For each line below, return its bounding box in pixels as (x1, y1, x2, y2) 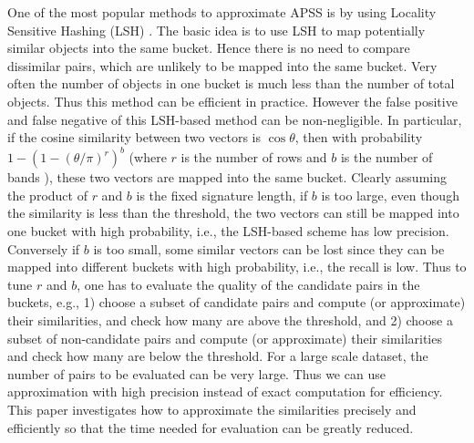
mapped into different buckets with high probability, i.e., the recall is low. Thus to (7, 257, 467, 276)
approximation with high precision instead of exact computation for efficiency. (7, 382, 443, 401)
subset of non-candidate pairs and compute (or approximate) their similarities (7, 328, 442, 347)
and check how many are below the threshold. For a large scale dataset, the (7, 346, 428, 366)
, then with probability (294, 128, 423, 147)
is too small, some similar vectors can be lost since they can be (93, 239, 445, 258)
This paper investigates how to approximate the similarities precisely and (7, 399, 417, 418)
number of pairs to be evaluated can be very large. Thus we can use (7, 364, 386, 383)
